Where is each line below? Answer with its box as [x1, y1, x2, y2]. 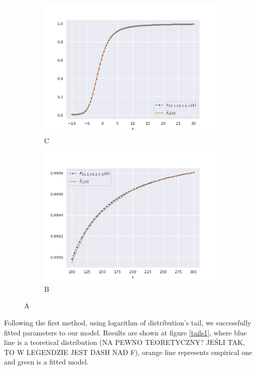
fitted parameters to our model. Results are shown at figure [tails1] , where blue [4, 327, 247, 337]
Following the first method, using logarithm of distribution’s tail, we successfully [4, 317, 251, 327]
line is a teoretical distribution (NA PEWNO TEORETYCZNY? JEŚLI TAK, [4, 337, 245, 347]
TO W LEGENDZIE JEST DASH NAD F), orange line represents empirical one [4, 346, 252, 357]
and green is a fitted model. [4, 356, 89, 367]
